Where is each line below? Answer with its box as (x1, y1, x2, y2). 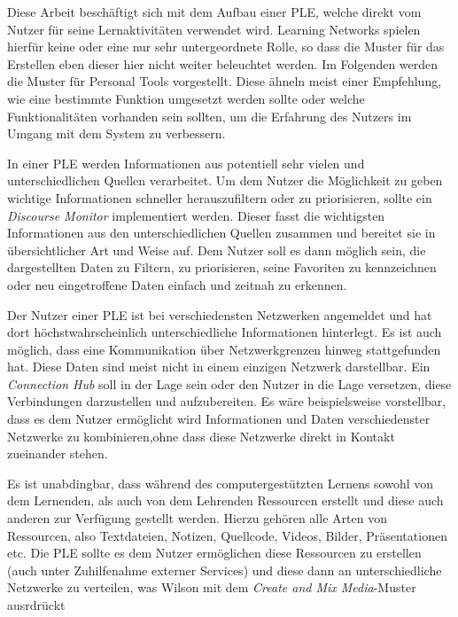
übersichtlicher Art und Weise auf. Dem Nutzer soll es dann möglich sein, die (7, 240, 426, 259)
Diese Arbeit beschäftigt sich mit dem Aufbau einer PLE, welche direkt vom (7, 3, 422, 20)
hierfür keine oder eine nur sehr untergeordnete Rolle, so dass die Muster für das (7, 37, 445, 56)
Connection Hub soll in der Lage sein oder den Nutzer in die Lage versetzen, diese (7, 374, 452, 393)
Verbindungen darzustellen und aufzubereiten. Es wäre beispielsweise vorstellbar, (7, 392, 446, 410)
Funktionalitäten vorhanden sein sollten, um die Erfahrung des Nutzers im (7, 106, 412, 125)
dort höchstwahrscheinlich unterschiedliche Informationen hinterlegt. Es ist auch (7, 323, 442, 341)
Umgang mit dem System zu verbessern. (7, 124, 226, 143)
